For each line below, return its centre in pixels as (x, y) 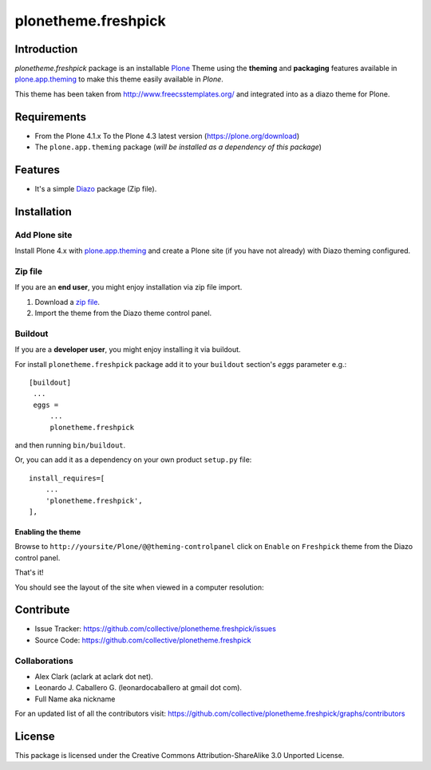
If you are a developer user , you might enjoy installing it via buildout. (128, 349)
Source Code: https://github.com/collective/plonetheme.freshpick (143, 640)
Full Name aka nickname (75, 699)
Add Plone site (43, 235)
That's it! (29, 573)
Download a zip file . (67, 302)
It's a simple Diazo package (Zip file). (96, 189)
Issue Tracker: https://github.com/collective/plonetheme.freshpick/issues (156, 629)
